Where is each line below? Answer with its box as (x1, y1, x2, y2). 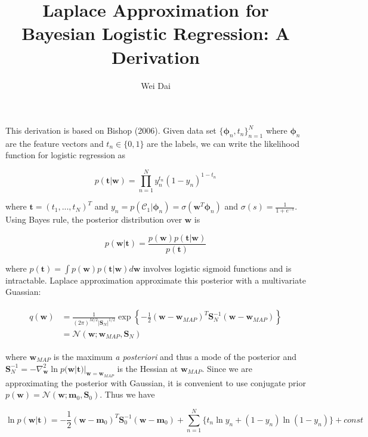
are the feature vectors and (5, 137, 104, 149)
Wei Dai (141, 79, 171, 91)
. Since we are (202, 362, 252, 374)
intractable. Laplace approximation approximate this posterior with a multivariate (5, 273, 306, 286)
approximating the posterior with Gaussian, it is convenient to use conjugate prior (5, 376, 306, 389)
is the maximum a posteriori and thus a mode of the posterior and (53, 350, 296, 363)
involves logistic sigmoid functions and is (143, 261, 292, 274)
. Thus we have (100, 388, 155, 401)
